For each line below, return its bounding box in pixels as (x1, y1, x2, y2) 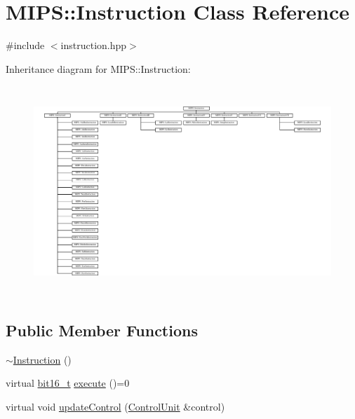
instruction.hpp (60, 38, 127, 53)
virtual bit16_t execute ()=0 (6, 376, 130, 390)
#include (6, 38, 45, 53)
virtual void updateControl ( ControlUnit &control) (6, 399, 225, 413)
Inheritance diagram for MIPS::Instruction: (6, 61, 191, 76)
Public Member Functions (6, 319, 198, 341)
